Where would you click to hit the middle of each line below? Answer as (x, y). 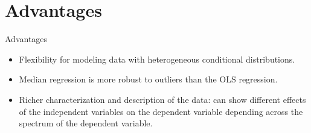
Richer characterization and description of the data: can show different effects (162, 99)
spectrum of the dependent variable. (86, 123)
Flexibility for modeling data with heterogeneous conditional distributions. (157, 59)
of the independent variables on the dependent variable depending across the (161, 111)
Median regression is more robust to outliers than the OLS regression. (148, 79)
